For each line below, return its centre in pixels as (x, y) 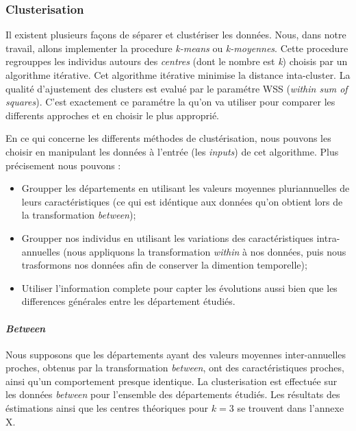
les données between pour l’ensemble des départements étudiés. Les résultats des (173, 394)
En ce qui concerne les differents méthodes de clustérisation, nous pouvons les (168, 138)
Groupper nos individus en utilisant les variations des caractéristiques (167, 237)
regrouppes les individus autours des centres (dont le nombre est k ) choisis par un (177, 61)
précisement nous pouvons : (63, 165)
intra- (328, 237)
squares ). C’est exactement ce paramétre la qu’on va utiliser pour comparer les (170, 102)
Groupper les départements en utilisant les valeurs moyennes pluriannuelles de (186, 188)
